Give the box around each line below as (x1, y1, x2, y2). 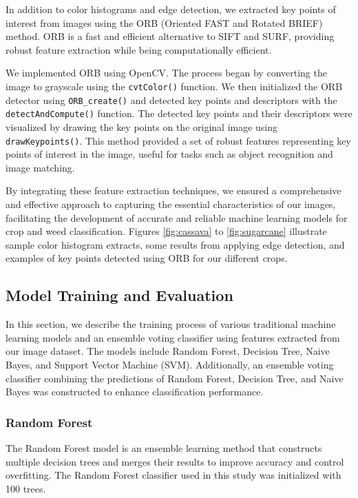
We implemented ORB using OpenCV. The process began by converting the (6, 65, 327, 80)
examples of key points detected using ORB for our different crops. (6, 251, 288, 265)
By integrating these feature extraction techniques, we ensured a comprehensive (6, 183, 341, 198)
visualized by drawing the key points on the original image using (6, 119, 278, 134)
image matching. (6, 160, 75, 174)
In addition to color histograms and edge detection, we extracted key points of (6, 2, 336, 16)
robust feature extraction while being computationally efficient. (6, 42, 272, 56)
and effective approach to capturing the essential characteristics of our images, (6, 196, 336, 211)
